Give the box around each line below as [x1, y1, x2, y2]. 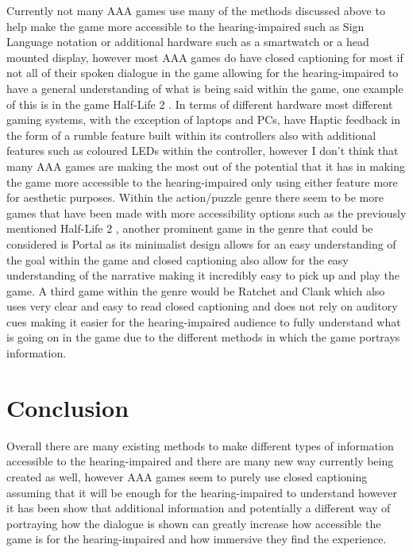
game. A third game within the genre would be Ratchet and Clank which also [6, 282, 385, 299]
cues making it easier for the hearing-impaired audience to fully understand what [6, 313, 401, 330]
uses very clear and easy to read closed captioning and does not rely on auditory [6, 298, 398, 315]
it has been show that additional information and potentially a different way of [6, 500, 391, 516]
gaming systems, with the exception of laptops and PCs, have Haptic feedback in [6, 111, 401, 128]
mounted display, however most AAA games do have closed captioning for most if [6, 48, 403, 65]
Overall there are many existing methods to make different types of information [6, 437, 394, 454]
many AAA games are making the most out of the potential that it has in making [6, 157, 405, 174]
